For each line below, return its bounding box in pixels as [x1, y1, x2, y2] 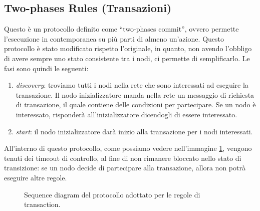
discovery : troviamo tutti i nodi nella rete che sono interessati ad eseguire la [16, 80, 248, 90]
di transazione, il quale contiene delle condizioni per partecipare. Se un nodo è [16, 99, 256, 110]
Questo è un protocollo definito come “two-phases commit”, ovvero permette [4, 24, 239, 34]
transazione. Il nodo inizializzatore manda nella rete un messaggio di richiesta [16, 89, 254, 100]
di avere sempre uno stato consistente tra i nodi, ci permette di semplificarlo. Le [4, 53, 250, 63]
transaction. [24, 199, 61, 209]
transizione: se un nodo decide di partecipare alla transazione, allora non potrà [4, 162, 245, 173]
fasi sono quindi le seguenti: [4, 63, 89, 73]
